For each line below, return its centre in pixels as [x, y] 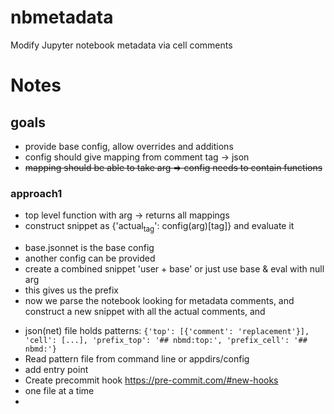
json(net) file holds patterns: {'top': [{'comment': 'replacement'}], [167, 331]
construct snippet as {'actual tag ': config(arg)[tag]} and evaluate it [159, 227]
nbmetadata [62, 17]
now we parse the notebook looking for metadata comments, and [159, 301]
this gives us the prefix [71, 290]
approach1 [36, 193]
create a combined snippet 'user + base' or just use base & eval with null [174, 269]
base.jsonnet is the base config [89, 248]
